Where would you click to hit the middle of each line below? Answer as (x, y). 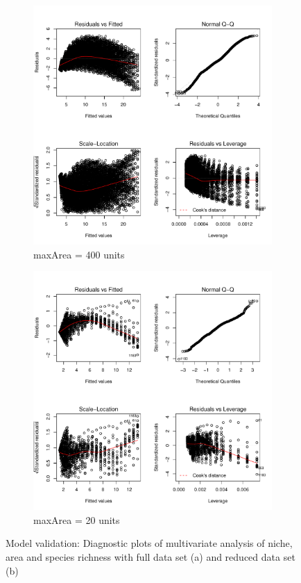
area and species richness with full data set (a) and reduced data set (150, 556)
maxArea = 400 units (79, 254)
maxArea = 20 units (77, 519)
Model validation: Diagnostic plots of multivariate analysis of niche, (149, 543)
